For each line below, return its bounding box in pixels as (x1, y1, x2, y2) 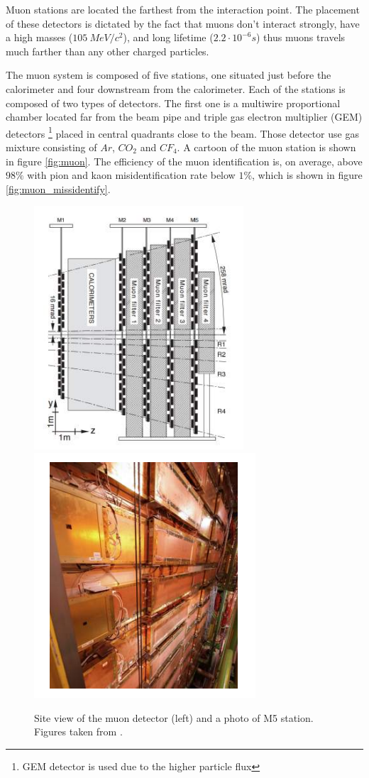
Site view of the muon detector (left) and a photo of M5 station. (34, 710, 314, 725)
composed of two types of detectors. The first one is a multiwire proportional (6, 95, 341, 110)
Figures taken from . (34, 724, 123, 739)
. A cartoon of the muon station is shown (177, 140, 356, 154)
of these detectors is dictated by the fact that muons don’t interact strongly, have (6, 16, 360, 31)
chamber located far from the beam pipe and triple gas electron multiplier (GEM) (6, 109, 363, 124)
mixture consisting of (6, 140, 97, 154)
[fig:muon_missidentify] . (6, 181, 111, 196)
